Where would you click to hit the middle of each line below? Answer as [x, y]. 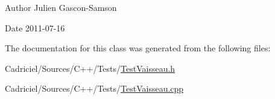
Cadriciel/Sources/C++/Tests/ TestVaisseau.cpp [94, 88]
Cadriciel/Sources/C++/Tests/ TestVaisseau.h [90, 68]
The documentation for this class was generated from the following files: [138, 48]
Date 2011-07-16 [35, 27]
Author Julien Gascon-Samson [61, 7]
